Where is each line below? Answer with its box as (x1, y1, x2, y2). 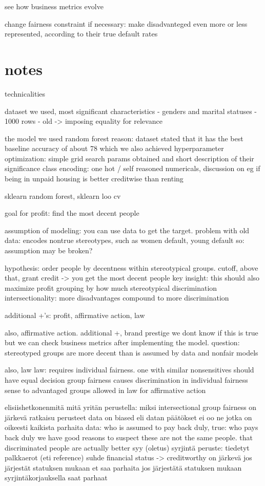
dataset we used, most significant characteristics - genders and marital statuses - (5, 105, 257, 116)
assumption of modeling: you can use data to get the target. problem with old (5, 225, 250, 235)
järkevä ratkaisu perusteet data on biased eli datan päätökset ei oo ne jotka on (5, 412, 252, 422)
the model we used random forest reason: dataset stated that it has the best (5, 133, 243, 143)
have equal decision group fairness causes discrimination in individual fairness (5, 374, 248, 385)
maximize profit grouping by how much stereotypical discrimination (5, 282, 217, 293)
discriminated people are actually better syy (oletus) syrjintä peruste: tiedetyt (5, 442, 250, 453)
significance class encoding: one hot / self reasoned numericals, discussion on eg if (5, 163, 260, 174)
